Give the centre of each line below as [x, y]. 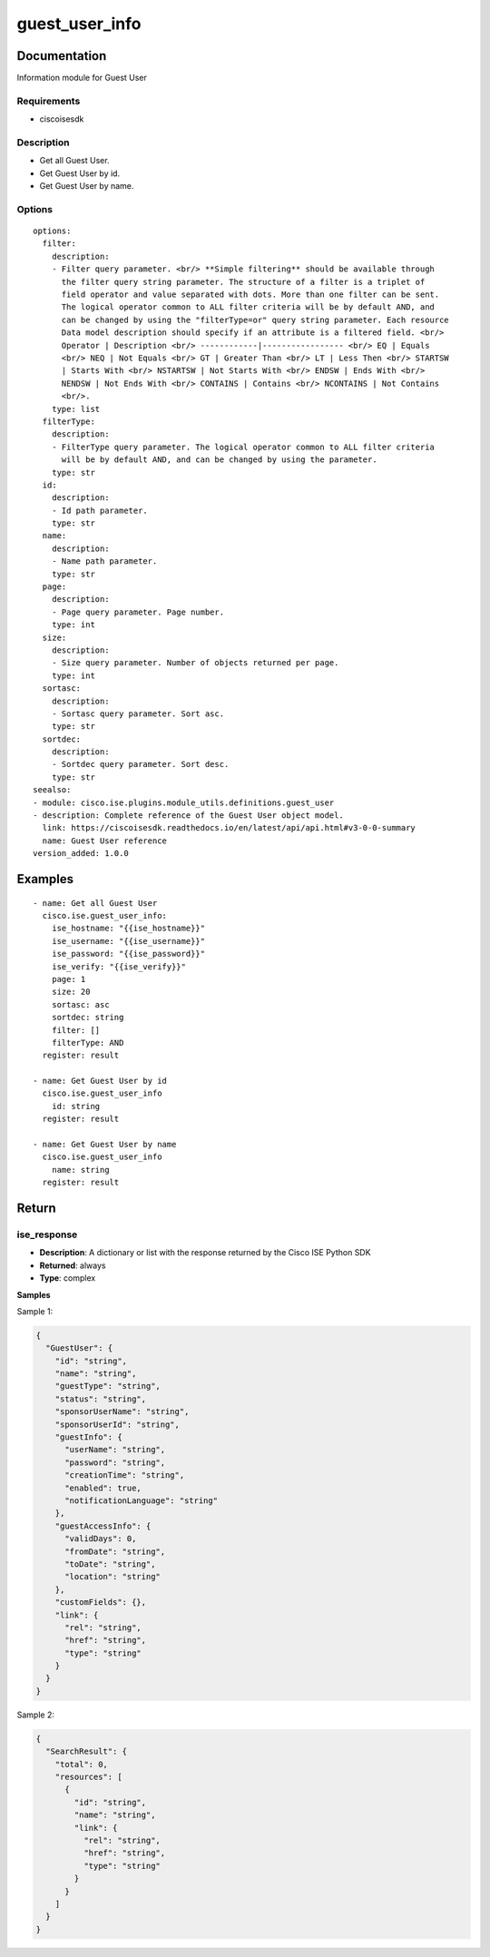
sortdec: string [88, 1018]
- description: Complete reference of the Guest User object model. [188, 816]
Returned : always [73, 1265]
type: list [76, 409]
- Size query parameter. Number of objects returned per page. [195, 663]
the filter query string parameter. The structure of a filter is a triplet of [243, 282]
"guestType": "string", [108, 1386]
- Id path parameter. [100, 510]
